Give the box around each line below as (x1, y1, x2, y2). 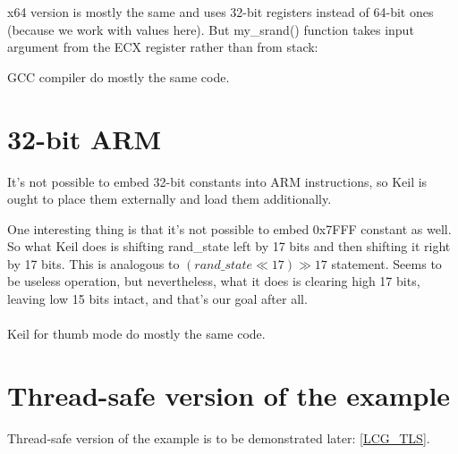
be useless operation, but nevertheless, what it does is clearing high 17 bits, (7, 272, 420, 290)
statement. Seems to (331, 254, 442, 273)
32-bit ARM (7, 120, 162, 156)
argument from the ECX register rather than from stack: (7, 38, 318, 56)
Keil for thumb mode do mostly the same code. (7, 324, 266, 343)
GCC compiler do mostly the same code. (7, 67, 230, 86)
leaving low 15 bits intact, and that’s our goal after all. (7, 290, 308, 308)
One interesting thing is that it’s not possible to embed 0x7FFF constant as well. (7, 219, 452, 238)
